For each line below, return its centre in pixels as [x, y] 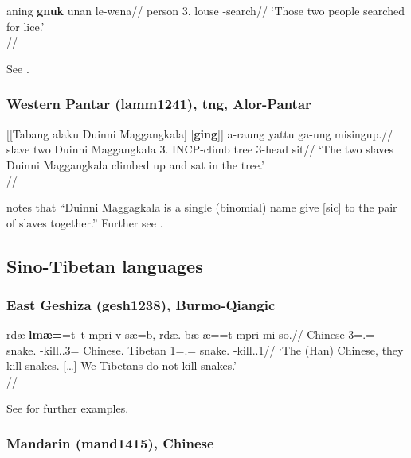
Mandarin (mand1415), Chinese [110, 443]
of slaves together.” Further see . [85, 222]
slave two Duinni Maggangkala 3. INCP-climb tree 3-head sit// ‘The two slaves [200, 149]
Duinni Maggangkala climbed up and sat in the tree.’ [135, 164]
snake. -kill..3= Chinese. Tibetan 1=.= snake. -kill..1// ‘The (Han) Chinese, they [205, 349]
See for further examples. [68, 408]
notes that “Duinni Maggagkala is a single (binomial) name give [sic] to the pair [202, 206]
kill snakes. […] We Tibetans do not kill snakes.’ [121, 365]
